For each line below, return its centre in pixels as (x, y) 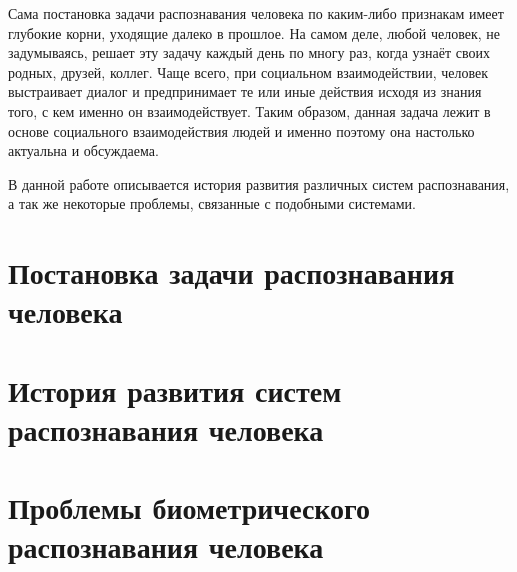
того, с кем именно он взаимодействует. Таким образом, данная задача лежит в (249, 110)
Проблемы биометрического (189, 507)
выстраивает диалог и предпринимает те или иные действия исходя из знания (245, 91)
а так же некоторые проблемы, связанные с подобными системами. (212, 203)
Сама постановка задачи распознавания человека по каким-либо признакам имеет (256, 13)
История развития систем (175, 389)
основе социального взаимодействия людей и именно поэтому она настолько (241, 130)
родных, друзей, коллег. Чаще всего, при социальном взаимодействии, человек (248, 71)
